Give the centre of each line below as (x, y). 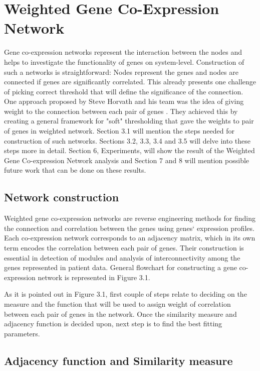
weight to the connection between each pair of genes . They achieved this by (121, 111)
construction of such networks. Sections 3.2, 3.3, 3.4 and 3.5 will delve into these (127, 140)
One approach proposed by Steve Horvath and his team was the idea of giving (124, 101)
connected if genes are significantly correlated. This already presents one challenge (130, 82)
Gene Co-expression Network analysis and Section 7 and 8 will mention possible (127, 160)
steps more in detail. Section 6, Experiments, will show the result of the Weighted (129, 150)
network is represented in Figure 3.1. (94, 277)
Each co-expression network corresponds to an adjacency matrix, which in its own (130, 238)
